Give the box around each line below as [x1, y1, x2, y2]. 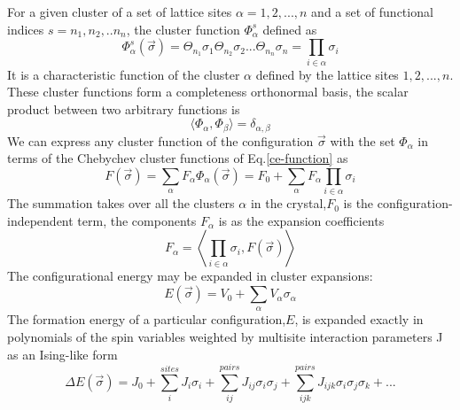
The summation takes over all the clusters [7, 194, 235, 213]
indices [7, 19, 44, 38]
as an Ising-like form [7, 344, 118, 363]
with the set [330, 131, 395, 150]
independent [7, 211, 74, 229]
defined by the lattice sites [255, 65, 399, 83]
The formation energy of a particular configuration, [7, 310, 286, 329]
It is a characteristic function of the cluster [7, 65, 240, 83]
